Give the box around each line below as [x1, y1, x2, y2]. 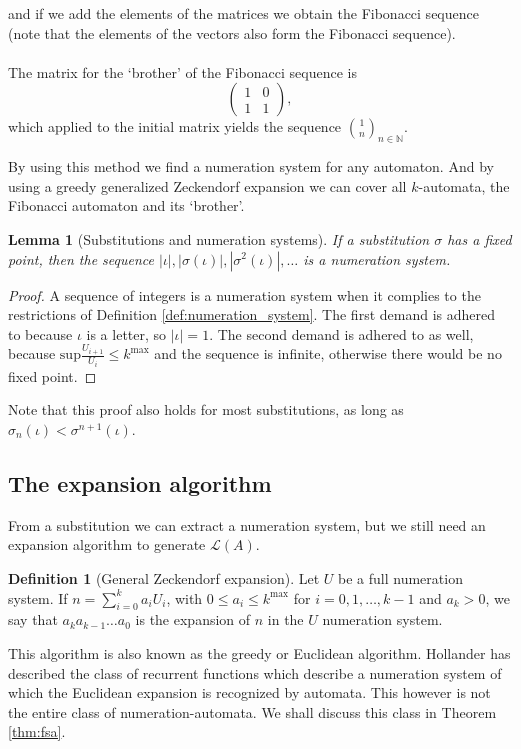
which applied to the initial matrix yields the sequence [8, 116, 342, 137]
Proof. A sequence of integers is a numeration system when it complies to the [8, 284, 481, 305]
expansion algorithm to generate [8, 534, 206, 555]
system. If [8, 587, 68, 608]
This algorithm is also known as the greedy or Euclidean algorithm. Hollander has [8, 642, 511, 663]
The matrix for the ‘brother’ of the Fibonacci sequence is [8, 61, 357, 82]
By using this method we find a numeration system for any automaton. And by [8, 156, 494, 177]
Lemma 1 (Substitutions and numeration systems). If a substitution [8, 228, 430, 249]
